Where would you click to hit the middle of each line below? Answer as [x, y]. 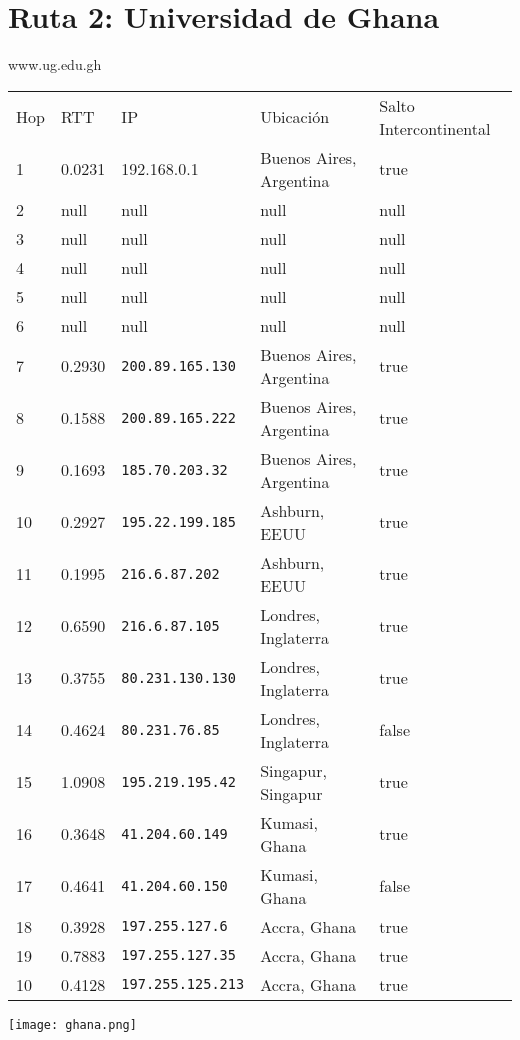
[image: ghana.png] [72, 1024]
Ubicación [295, 117]
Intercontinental [435, 128]
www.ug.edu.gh [55, 64]
